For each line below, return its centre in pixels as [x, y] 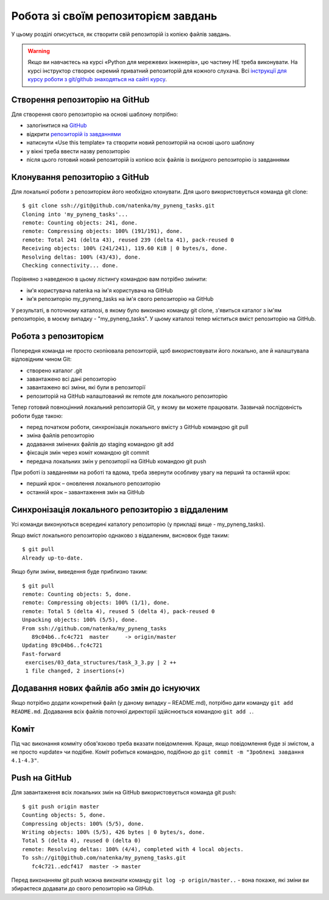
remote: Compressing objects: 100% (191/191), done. [102, 231]
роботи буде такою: [37, 416]
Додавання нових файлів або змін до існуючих [106, 689]
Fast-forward [41, 654]
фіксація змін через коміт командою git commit [88, 453]
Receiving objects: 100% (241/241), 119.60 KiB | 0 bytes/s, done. [125, 248]
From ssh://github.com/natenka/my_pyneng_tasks [94, 628]
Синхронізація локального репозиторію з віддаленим [120, 509]
